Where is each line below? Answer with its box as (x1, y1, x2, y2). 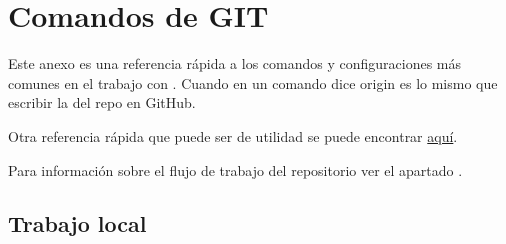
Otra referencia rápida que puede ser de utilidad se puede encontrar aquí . (8, 125, 458, 146)
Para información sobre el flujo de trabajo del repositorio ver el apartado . (8, 159, 463, 180)
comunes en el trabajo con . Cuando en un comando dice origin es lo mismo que (8, 72, 498, 93)
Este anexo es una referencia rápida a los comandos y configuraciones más (8, 53, 462, 74)
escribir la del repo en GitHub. (8, 92, 196, 113)
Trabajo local (8, 208, 147, 239)
